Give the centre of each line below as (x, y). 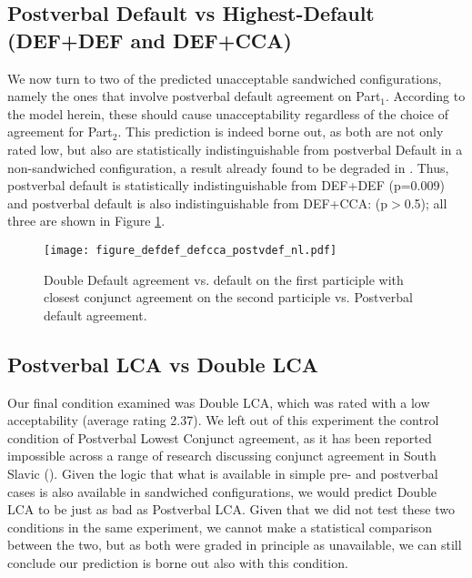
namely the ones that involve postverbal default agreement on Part (194, 96)
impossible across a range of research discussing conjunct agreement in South (222, 456)
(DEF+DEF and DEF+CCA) (150, 40)
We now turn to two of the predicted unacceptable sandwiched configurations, (225, 78)
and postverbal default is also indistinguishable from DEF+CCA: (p (197, 203)
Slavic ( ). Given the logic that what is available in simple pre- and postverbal (223, 473)
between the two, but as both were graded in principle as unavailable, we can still (235, 545)
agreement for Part (60, 132)
